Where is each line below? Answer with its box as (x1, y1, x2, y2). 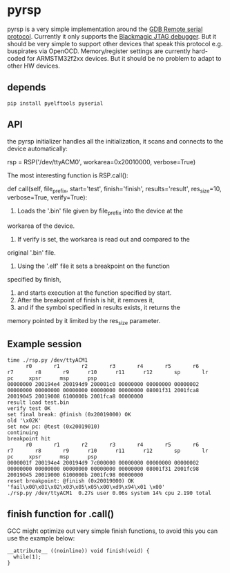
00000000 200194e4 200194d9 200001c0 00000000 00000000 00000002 (7, 380, 199, 388)
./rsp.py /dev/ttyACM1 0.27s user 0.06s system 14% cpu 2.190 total (7, 489, 212, 496)
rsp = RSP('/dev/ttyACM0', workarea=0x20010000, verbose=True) (7, 157, 196, 166)
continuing (7, 429, 39, 436)
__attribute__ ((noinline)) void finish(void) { (7, 547, 150, 554)
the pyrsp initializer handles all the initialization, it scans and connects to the (7, 137, 224, 145)
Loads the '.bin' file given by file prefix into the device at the (17, 206, 183, 217)
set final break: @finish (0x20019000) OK (7, 411, 131, 418)
